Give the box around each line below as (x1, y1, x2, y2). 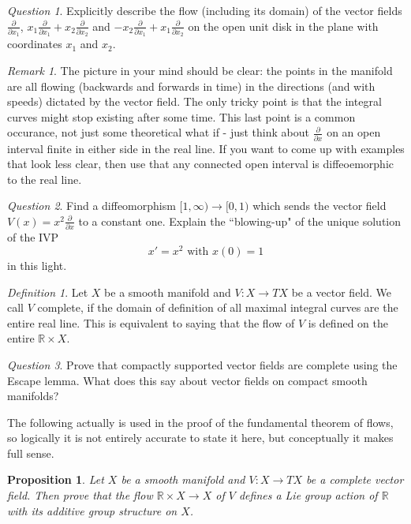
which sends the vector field (252, 197, 387, 214)
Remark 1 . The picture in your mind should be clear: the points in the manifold (7, 62, 393, 78)
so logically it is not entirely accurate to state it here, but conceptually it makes (7, 429, 394, 446)
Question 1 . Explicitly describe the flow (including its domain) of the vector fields (7, 2, 402, 18)
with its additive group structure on (7, 502, 177, 518)
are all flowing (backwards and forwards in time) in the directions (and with (7, 77, 376, 94)
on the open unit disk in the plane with (188, 17, 379, 34)
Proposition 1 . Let (7, 471, 104, 488)
